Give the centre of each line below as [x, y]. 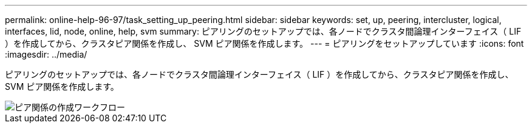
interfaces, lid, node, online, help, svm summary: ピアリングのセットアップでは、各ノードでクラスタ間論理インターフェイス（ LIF [263, 31]
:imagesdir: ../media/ [46, 54]
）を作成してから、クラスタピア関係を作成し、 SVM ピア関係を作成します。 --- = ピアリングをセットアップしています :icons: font [264, 43]
